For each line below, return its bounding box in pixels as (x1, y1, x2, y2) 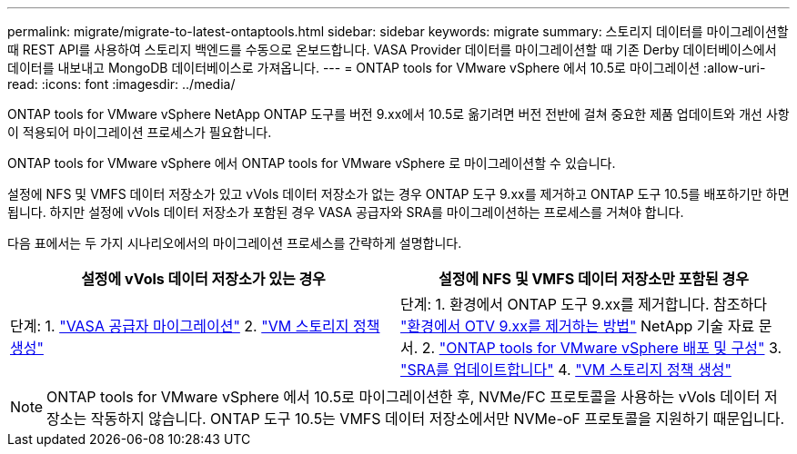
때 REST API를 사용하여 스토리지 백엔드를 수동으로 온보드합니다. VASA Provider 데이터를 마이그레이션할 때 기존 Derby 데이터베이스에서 (7, 42, 777, 57)
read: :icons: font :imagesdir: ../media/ (7, 76, 236, 92)
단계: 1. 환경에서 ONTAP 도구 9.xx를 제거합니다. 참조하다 (400, 295, 767, 313)
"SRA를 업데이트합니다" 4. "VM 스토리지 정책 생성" (400, 360, 731, 379)
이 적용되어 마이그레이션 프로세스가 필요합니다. (7, 124, 272, 140)
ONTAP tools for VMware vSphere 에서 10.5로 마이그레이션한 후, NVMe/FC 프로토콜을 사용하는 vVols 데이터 (46, 388, 761, 406)
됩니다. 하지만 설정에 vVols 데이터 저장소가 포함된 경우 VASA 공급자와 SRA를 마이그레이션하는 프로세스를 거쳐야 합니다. (7, 204, 684, 220)
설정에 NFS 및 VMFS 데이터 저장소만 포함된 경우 (439, 270, 749, 288)
